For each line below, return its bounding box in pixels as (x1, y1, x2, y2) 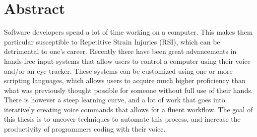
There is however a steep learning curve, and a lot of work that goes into (4, 94, 225, 105)
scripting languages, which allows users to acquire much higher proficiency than (4, 75, 246, 86)
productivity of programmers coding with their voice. (4, 124, 166, 134)
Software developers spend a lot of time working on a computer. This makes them (4, 27, 253, 37)
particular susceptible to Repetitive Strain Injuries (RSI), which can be (4, 36, 220, 46)
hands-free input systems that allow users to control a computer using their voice (4, 55, 251, 66)
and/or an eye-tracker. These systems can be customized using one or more (4, 65, 233, 76)
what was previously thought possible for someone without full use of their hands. (4, 85, 253, 95)
